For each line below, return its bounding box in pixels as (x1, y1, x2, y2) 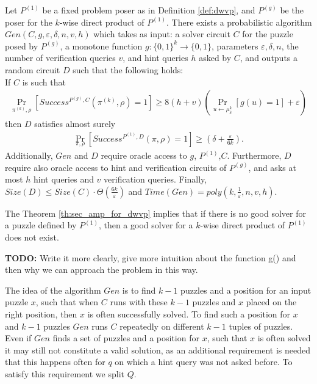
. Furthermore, (227, 149, 282, 162)
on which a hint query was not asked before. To (115, 355, 293, 368)
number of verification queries (5, 51, 116, 64)
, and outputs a (240, 51, 298, 64)
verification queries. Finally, (104, 173, 207, 186)
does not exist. (5, 231, 59, 243)
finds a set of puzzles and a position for (52, 331, 199, 344)
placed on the (246, 295, 297, 308)
